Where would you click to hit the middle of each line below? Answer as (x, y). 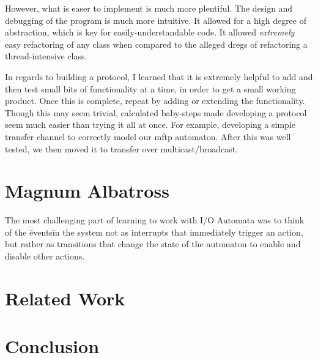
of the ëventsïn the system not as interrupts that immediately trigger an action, (154, 232)
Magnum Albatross (87, 191)
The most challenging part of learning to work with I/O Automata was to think (155, 220)
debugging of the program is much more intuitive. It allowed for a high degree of (156, 20)
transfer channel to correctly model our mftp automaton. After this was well (148, 136)
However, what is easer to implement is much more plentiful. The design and (149, 8)
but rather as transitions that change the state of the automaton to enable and (153, 244)
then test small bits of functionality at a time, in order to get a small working (150, 88)
